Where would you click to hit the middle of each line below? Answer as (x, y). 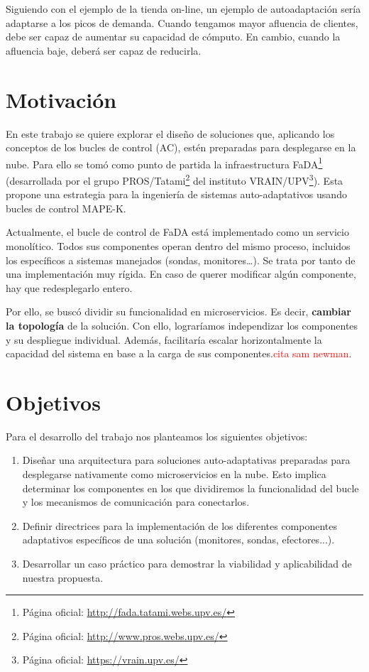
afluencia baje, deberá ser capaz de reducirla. (104, 50)
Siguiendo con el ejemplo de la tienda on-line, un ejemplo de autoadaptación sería (183, 9)
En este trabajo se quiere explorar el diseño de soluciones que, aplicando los (170, 133)
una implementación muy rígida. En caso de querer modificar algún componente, (181, 274)
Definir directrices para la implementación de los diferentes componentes (180, 525)
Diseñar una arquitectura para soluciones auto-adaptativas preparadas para (186, 460)
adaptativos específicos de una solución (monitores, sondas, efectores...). (178, 540)
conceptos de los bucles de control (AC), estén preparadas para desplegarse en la (181, 147)
